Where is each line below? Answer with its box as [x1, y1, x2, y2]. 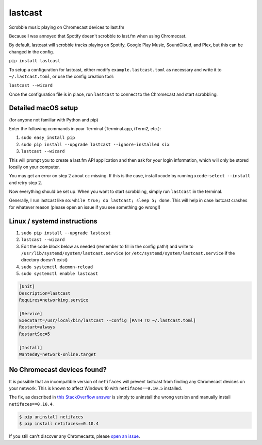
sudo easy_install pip [21, 135, 75, 140]
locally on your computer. [9, 164, 60, 170]
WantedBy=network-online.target [19, 352, 97, 357]
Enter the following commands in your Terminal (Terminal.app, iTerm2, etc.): [9, 125, 161, 131]
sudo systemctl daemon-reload [21, 264, 93, 270]
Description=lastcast [19, 291, 71, 296]
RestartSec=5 [19, 331, 50, 337]
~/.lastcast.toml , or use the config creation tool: [9, 73, 114, 79]
